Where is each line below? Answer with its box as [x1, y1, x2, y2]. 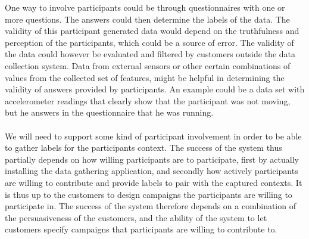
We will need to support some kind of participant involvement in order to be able [5, 129, 302, 142]
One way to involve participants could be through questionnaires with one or [5, 1, 285, 13]
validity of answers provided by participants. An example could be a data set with [5, 83, 305, 95]
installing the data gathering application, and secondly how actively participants [5, 164, 298, 177]
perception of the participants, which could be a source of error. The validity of [5, 36, 294, 48]
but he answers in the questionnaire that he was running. [5, 106, 214, 119]
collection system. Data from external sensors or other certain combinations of [5, 59, 291, 72]
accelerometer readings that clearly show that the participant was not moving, [5, 94, 291, 107]
